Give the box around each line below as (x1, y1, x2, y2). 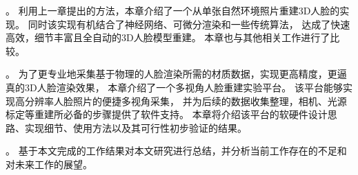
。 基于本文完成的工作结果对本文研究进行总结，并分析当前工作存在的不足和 (6, 143, 347, 158)
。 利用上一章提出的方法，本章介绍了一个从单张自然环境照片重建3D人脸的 (6, 3, 340, 17)
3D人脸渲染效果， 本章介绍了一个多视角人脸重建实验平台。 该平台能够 (24, 80, 344, 94)
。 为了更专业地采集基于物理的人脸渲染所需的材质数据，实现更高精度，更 (6, 67, 337, 81)
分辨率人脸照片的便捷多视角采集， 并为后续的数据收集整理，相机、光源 (24, 93, 347, 108)
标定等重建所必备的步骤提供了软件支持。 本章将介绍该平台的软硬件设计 (6, 107, 328, 121)
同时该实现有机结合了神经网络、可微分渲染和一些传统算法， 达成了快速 (28, 16, 350, 31)
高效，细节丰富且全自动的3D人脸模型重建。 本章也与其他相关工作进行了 (6, 30, 330, 45)
